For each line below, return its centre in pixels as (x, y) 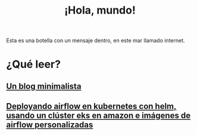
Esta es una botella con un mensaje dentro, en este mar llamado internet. (96, 41)
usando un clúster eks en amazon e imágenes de (98, 116)
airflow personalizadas (50, 125)
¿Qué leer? (34, 64)
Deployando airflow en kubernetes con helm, (91, 106)
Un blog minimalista (44, 86)
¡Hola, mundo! (100, 10)
